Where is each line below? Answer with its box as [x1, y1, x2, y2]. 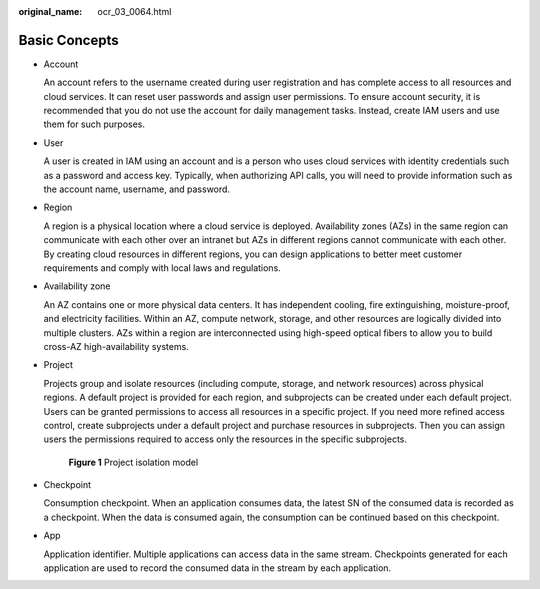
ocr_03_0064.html [97, 6, 172, 17]
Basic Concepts [18, 31, 119, 49]
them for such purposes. [43, 118, 145, 130]
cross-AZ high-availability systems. [43, 340, 189, 352]
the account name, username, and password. [43, 183, 230, 195]
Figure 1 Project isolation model [68, 456, 199, 468]
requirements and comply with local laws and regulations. [43, 261, 282, 274]
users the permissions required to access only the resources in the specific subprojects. [43, 433, 408, 445]
